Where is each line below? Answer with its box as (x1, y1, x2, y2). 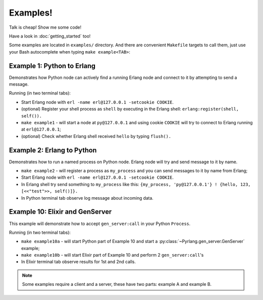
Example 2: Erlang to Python (9, 146, 97, 154)
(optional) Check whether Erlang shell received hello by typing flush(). (21, 133, 171, 139)
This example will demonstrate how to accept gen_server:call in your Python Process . (9, 221, 191, 226)
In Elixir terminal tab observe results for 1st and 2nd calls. (21, 259, 136, 265)
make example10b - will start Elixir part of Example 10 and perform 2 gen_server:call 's (21, 252, 204, 258)
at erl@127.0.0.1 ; (21, 127, 61, 132)
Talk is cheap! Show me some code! (9, 24, 82, 30)
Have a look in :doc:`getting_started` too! (9, 33, 91, 39)
